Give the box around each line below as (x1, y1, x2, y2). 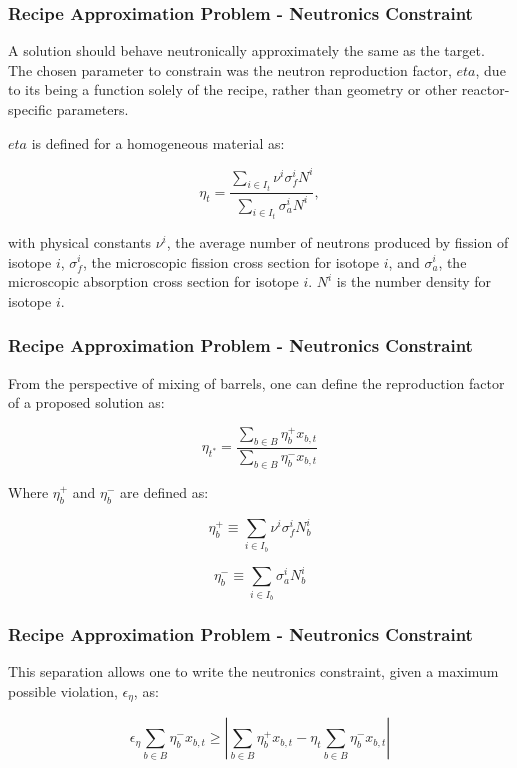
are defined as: (120, 481, 209, 502)
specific (8, 99, 53, 119)
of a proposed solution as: (8, 392, 165, 413)
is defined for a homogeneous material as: (31, 132, 285, 153)
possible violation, (8, 680, 118, 701)
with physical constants (8, 231, 151, 252)
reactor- (461, 79, 510, 100)
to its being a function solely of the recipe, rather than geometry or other (8, 79, 458, 100)
